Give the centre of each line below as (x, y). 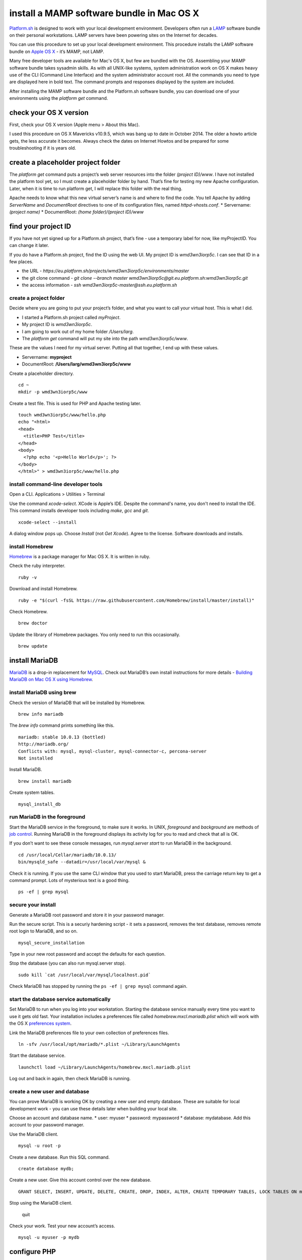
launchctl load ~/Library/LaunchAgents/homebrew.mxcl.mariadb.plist (104, 1067)
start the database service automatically (60, 999)
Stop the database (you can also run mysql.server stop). (67, 963)
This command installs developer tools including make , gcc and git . (79, 511)
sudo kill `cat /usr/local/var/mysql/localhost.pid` (85, 975)
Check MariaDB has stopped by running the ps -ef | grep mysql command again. (98, 986)
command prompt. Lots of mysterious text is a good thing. (69, 880)
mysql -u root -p (40, 1146)
